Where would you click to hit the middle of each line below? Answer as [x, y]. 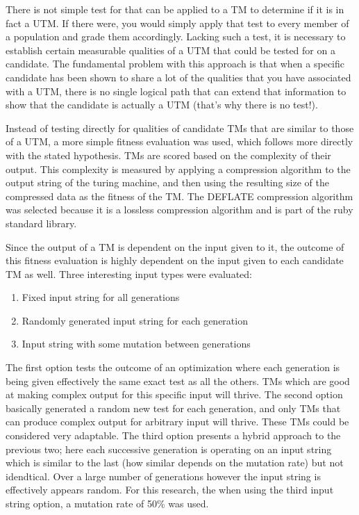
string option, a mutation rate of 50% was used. [107, 503]
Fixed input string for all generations [101, 297]
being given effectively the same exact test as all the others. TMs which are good [178, 381]
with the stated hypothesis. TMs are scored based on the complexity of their [168, 155]
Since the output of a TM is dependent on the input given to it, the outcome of [175, 246]
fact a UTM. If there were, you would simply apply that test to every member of [177, 23]
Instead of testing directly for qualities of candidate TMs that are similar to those [180, 128]
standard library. [41, 223]
